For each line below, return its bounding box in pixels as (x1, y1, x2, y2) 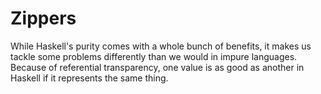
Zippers (10, 7, 77, 30)
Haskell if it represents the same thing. (10, 72, 169, 84)
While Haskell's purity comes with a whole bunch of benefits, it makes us (10, 40, 312, 52)
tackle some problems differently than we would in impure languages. (10, 50, 298, 62)
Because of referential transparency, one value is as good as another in (10, 61, 305, 73)
